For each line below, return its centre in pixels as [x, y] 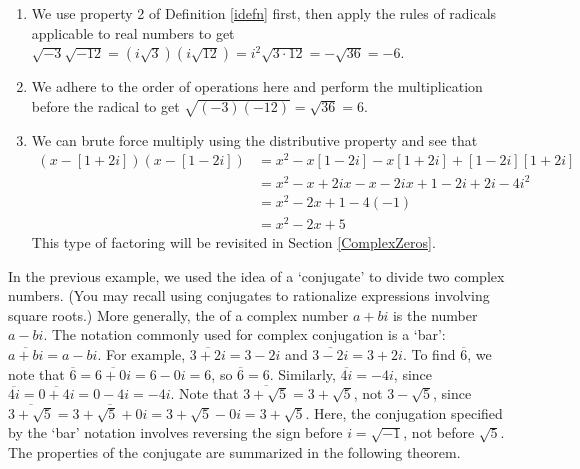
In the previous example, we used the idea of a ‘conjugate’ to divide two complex [256, 275]
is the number [435, 314]
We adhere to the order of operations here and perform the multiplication [257, 86]
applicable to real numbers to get [133, 32]
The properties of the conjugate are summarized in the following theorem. [234, 451]
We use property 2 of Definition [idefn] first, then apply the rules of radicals [264, 13]
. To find [429, 353]
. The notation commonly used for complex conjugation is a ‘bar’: [244, 334]
